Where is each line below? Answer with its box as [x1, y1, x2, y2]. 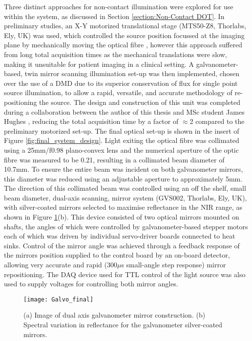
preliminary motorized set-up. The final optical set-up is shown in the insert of [4, 125, 239, 136]
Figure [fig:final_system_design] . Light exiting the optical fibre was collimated [4, 135, 239, 145]
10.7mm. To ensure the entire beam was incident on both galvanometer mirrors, [4, 164, 243, 174]
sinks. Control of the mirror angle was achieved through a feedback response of [4, 240, 240, 250]
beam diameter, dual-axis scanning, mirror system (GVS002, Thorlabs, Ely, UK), [4, 192, 247, 202]
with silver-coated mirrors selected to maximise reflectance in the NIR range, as [4, 202, 243, 212]
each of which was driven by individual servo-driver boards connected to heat [4, 231, 235, 241]
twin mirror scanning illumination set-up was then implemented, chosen [24, 68, 239, 79]
